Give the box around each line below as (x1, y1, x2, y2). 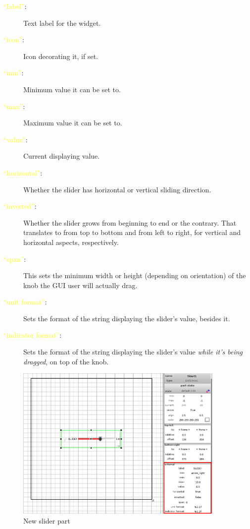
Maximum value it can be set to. (23, 118, 122, 128)
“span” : (3, 253, 26, 264)
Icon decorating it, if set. (23, 51, 99, 61)
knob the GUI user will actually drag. (23, 280, 138, 290)
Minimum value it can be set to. (23, 84, 121, 94)
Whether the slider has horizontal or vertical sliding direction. (23, 184, 211, 194)
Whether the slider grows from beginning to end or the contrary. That (23, 217, 237, 228)
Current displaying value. (23, 151, 100, 161)
